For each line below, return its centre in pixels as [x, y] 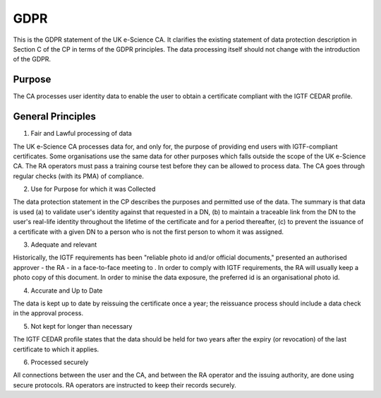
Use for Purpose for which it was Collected [93, 189]
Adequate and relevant [64, 245]
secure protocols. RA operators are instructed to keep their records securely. [125, 385]
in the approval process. [48, 313]
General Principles [55, 117]
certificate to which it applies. [56, 349]
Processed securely [60, 362]
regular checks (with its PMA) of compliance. [79, 176]
